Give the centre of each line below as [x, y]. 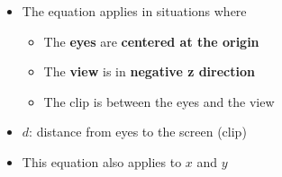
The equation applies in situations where [134, 11]
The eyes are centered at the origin [151, 41]
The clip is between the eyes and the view [159, 101]
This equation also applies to [102, 161]
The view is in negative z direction [149, 71]
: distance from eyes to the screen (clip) [138, 132]
